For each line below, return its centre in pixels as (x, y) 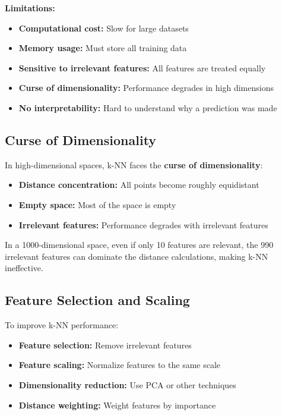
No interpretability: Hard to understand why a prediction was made (148, 107)
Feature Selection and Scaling (97, 300)
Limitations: (30, 8)
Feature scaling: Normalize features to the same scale (120, 365)
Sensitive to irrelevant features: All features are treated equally (142, 67)
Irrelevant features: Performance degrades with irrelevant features (143, 224)
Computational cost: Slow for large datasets (104, 28)
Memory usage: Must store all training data (103, 48)
